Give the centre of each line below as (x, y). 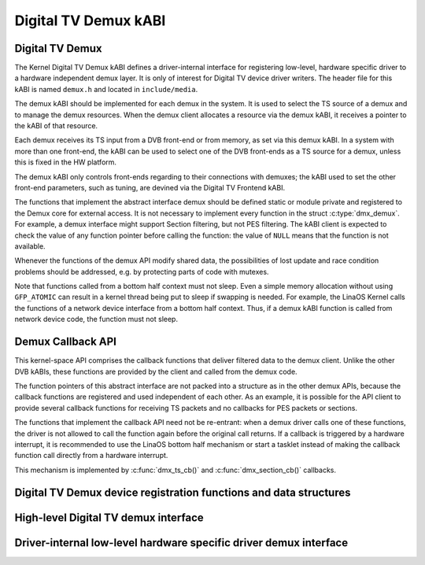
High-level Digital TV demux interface (109, 517)
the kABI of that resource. (56, 126)
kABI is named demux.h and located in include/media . (106, 89)
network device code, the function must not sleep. (96, 319)
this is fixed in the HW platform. (66, 162)
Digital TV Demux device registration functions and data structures (183, 492)
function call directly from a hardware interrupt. (91, 456)
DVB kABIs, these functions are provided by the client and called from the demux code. (156, 371)
